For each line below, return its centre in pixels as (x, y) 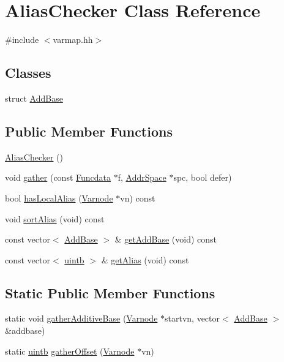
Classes (28, 73)
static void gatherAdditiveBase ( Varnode (81, 318)
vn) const (138, 198)
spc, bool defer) (203, 177)
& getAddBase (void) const (166, 239)
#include (22, 40)
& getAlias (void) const (145, 259)
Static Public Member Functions (110, 292)
